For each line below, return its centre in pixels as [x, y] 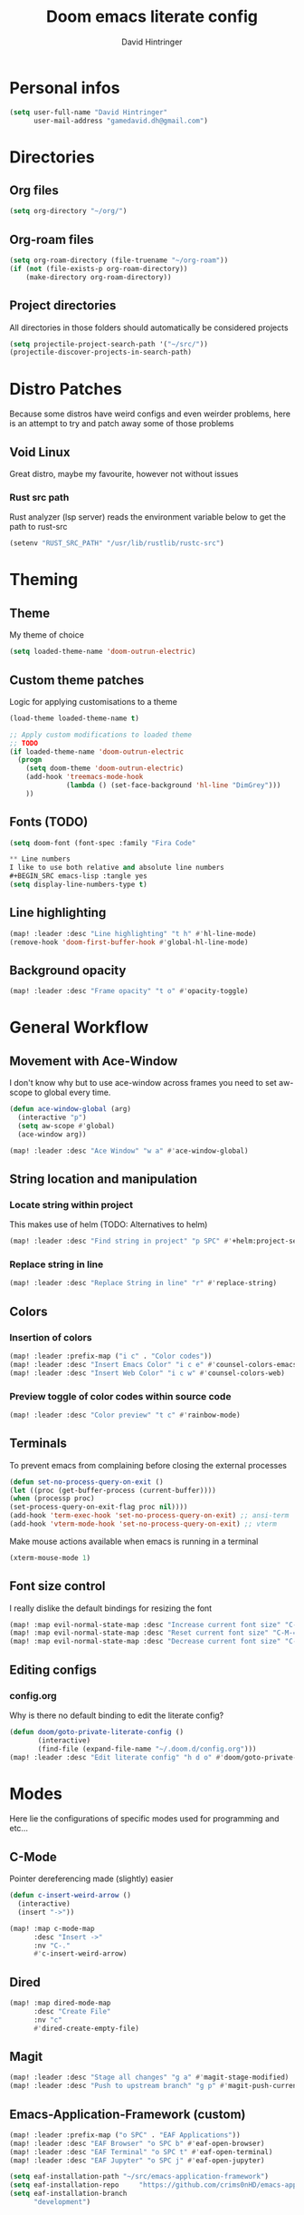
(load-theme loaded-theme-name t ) [75, 718]
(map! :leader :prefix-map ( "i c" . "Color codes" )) [111, 1356]
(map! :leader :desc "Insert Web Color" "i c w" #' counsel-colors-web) [147, 1373]
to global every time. [73, 1093]
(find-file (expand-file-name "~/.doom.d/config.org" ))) [147, 1749]
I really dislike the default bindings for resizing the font [111, 1608]
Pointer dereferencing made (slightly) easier [91, 1878]
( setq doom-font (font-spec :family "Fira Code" [103, 843]
